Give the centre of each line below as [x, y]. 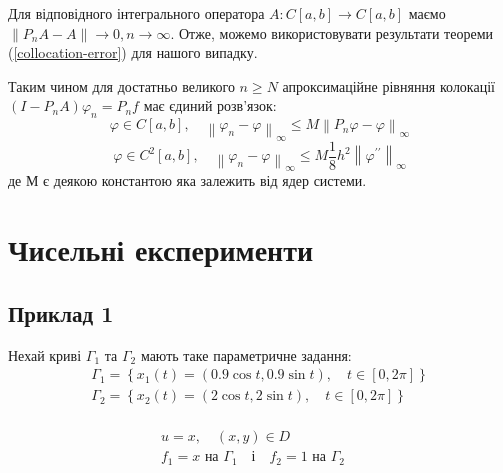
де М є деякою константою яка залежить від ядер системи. [187, 180]
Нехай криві [45, 354]
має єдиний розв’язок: [210, 105]
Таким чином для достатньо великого [121, 85]
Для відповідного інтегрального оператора [136, 13]
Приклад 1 [61, 312]
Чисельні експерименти [161, 249]
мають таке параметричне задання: [246, 354]
